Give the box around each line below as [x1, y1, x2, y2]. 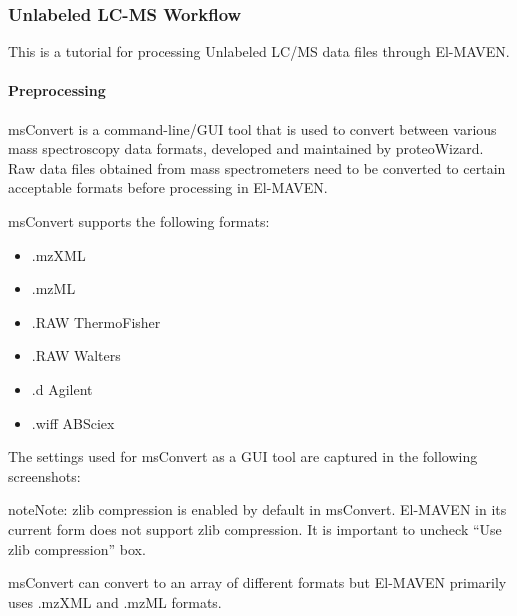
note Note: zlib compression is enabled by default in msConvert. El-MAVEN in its [8, 499, 507, 520]
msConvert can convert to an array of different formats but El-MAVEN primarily [8, 572, 507, 593]
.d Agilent [31, 378, 93, 399]
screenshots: [8, 465, 81, 486]
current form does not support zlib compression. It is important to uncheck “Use [8, 518, 502, 539]
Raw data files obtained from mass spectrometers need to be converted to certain [8, 157, 506, 178]
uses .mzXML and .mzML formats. [8, 591, 222, 612]
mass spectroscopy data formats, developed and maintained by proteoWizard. [8, 138, 484, 159]
